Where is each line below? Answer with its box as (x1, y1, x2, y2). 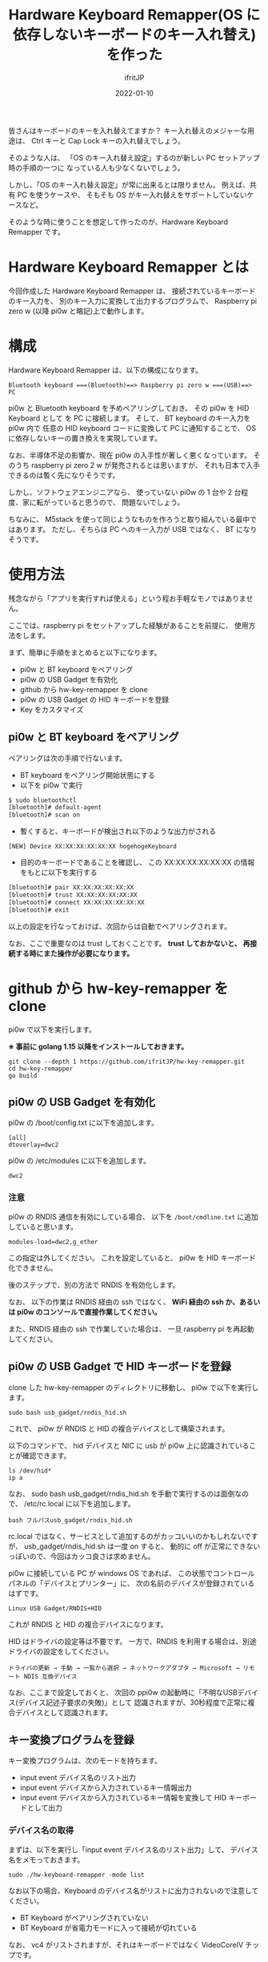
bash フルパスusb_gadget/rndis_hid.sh (8, 1516, 134, 1525)
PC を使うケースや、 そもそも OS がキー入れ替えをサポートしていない (17, 190, 247, 199)
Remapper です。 (8, 227, 66, 236)
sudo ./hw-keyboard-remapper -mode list (8, 1871, 146, 1879)
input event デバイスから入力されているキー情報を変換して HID (19, 1793, 227, 1803)
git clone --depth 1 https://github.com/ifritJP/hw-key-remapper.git (8, 1058, 246, 1066)
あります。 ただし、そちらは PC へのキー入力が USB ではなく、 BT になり (14, 524, 258, 534)
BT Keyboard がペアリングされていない (19, 1912, 149, 1922)
